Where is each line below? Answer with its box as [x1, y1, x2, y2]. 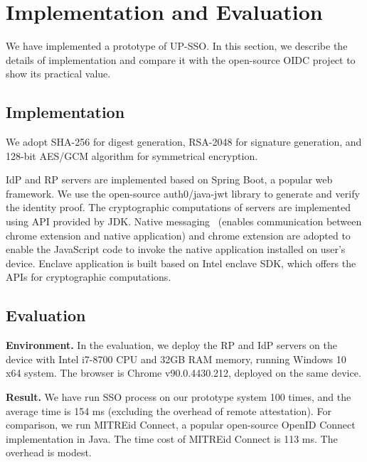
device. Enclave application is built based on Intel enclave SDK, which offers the [6, 255, 356, 270]
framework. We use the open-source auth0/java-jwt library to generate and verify [6, 186, 360, 200]
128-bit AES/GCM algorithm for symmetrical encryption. [6, 148, 258, 163]
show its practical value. [6, 66, 111, 81]
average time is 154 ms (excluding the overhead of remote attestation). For [6, 403, 331, 418]
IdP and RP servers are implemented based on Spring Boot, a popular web [6, 172, 333, 187]
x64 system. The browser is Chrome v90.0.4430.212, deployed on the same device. [6, 365, 361, 380]
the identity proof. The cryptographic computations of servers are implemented [6, 200, 351, 215]
